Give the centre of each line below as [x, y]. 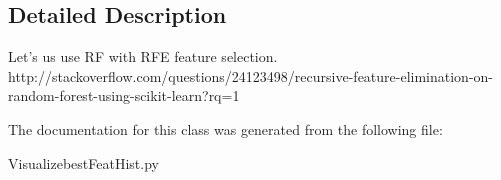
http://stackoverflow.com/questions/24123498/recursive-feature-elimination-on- [251, 75]
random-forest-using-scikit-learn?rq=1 [124, 95]
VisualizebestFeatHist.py [83, 162]
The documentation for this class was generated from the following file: [225, 128]
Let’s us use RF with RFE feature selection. [143, 56]
